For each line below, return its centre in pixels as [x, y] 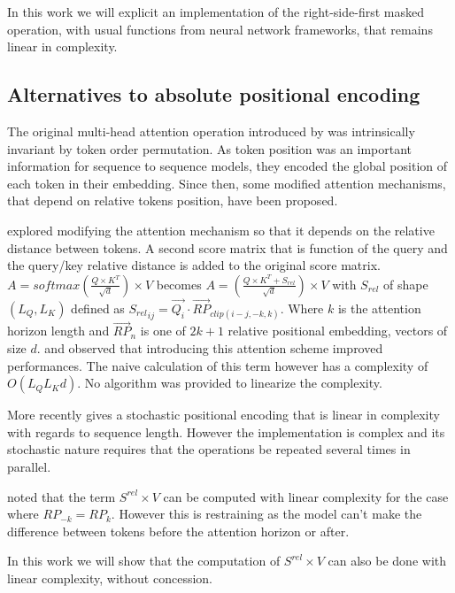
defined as [98, 308]
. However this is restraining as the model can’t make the [266, 514]
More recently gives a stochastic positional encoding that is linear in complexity [224, 415]
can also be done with [387, 561]
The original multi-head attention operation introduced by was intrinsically [211, 131]
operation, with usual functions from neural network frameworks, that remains [220, 29]
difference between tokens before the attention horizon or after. [178, 531]
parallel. [29, 466]
